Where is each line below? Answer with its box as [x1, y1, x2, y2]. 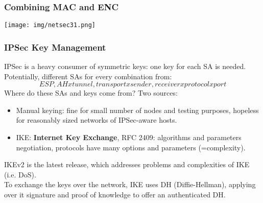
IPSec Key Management [4, 40, 106, 53]
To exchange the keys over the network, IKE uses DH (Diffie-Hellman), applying [4, 179, 256, 190]
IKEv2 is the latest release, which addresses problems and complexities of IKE [4, 159, 250, 170]
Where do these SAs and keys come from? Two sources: [4, 87, 178, 98]
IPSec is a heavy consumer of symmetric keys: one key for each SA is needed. [4, 61, 246, 72]
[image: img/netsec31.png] [4, 21, 95, 29]
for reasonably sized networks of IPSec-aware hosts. [16, 115, 177, 125]
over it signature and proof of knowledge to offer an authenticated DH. [4, 189, 226, 200]
